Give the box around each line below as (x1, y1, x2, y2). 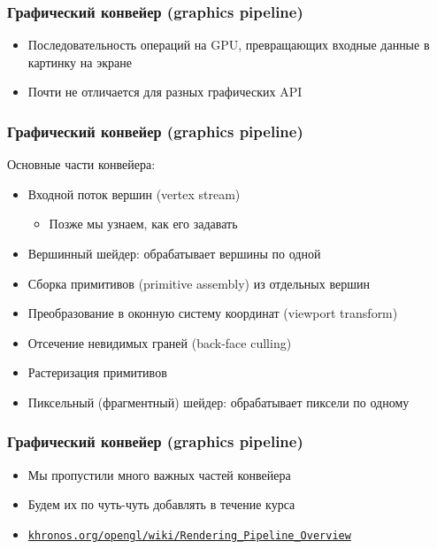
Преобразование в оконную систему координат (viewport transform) (27, 304, 398, 322)
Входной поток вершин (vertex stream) (27, 184, 241, 203)
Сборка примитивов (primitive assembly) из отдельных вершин (27, 274, 370, 292)
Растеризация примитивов (27, 363, 167, 382)
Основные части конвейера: (7, 155, 156, 174)
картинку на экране (27, 52, 132, 71)
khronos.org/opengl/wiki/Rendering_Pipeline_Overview (27, 529, 351, 542)
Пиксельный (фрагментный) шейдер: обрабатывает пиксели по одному (27, 392, 410, 411)
